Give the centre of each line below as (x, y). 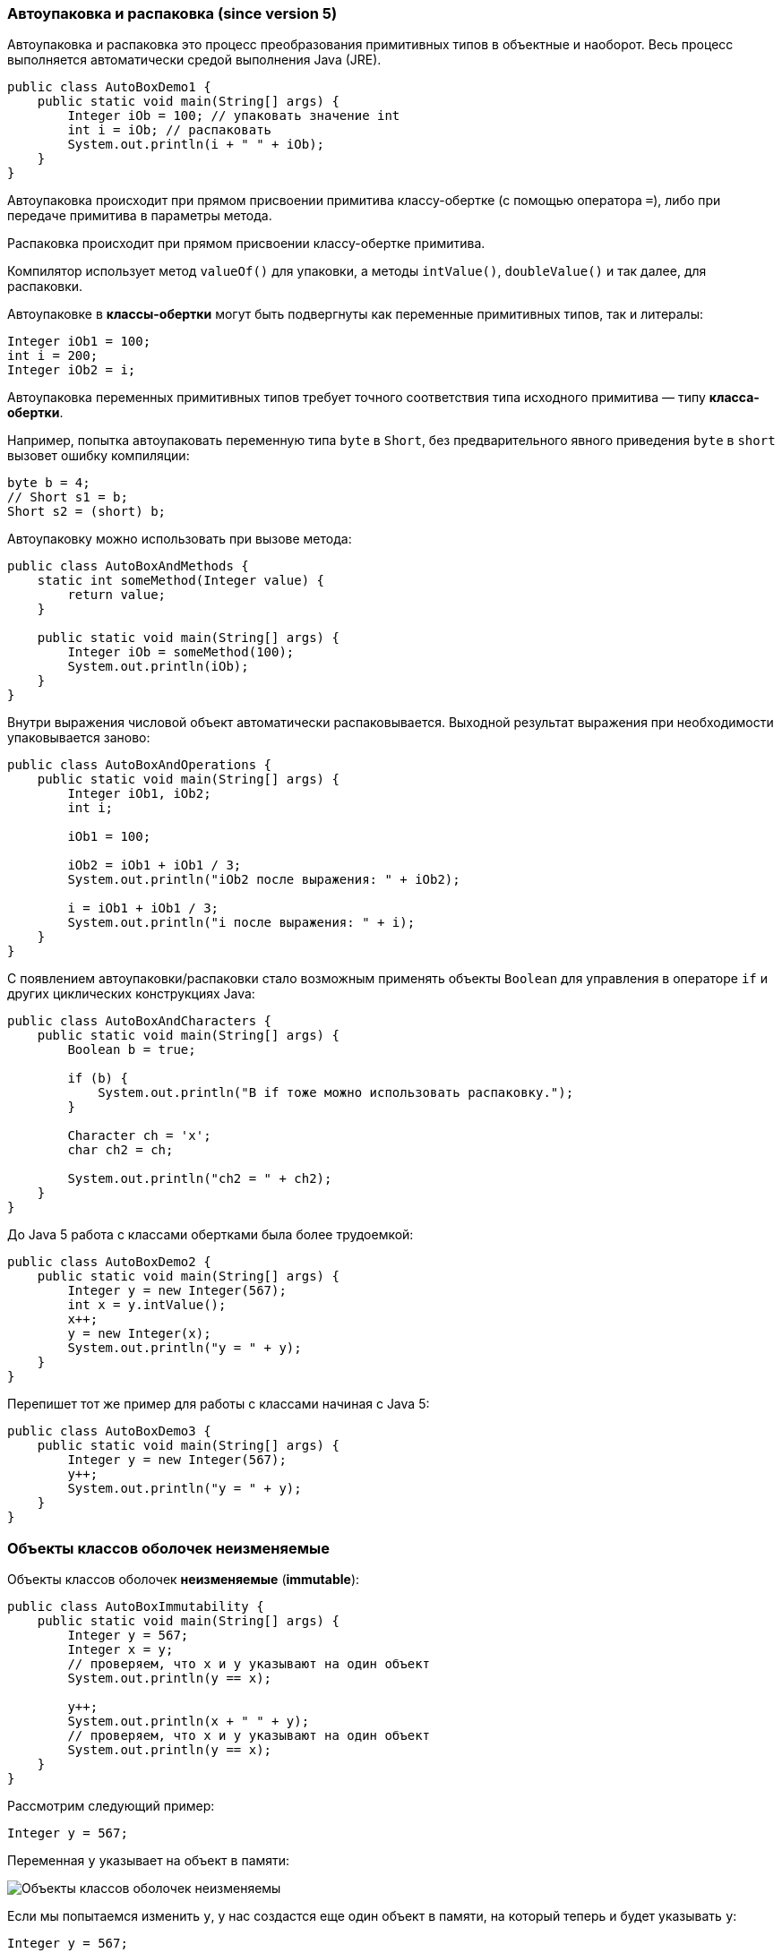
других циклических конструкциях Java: (131, 994)
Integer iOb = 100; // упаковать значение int (234, 116)
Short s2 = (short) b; (87, 512)
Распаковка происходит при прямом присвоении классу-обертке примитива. (246, 244)
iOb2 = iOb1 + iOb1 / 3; (155, 865)
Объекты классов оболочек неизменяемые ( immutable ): (184, 1580)
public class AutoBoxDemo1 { (109, 87)
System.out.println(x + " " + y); (189, 1722)
